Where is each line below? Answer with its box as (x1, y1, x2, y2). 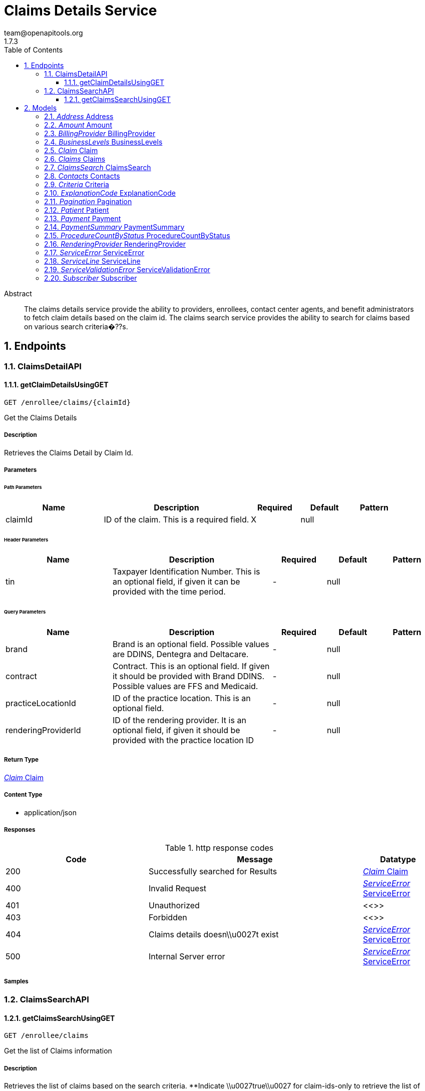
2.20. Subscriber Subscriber (44, 273, 137, 282)
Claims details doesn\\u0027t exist (148, 929, 279, 940)
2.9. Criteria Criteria (44, 180, 109, 189)
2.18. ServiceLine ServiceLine (44, 256, 141, 265)
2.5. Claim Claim (44, 146, 98, 155)
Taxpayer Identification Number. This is (113, 567, 260, 577)
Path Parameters (4, 484, 42, 490)
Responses (4, 826, 36, 833)
